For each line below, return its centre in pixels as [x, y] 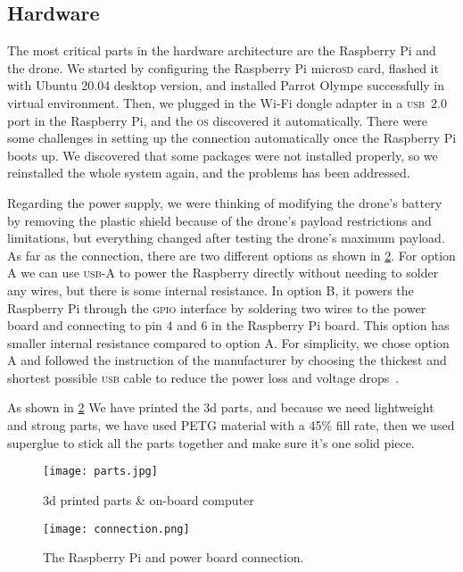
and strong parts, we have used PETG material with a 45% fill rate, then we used [231, 425]
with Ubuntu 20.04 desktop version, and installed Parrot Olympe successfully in [226, 85]
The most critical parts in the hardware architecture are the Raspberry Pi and [222, 50]
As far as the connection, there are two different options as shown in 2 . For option [231, 255]
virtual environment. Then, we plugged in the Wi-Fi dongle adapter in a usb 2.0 [227, 102]
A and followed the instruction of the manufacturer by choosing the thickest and [227, 360]
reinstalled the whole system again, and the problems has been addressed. [209, 173]
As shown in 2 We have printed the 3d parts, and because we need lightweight [221, 407]
